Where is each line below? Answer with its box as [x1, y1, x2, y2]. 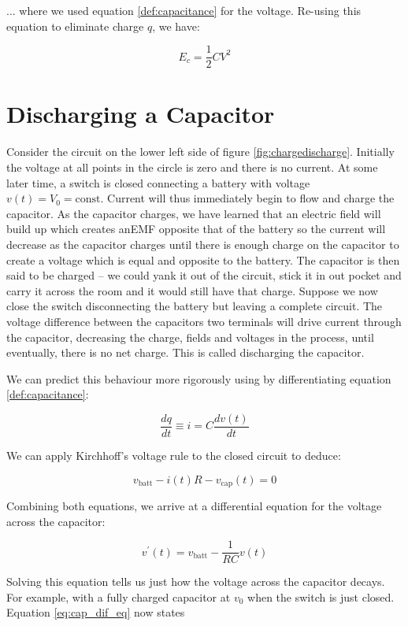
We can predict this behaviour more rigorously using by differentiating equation [6, 370, 391, 387]
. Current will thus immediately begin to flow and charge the [100, 190, 395, 206]
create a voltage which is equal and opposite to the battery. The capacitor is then [6, 251, 400, 268]
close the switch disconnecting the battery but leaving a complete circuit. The [6, 298, 383, 314]
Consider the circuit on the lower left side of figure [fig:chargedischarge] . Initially [6, 143, 395, 160]
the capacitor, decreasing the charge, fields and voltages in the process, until [6, 328, 374, 345]
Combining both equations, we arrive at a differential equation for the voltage [6, 497, 382, 513]
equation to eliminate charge [6, 17, 144, 34]
